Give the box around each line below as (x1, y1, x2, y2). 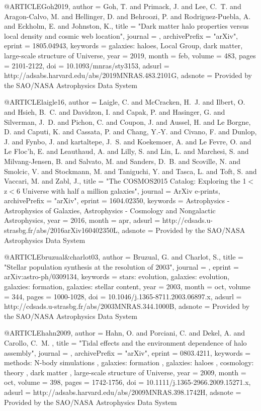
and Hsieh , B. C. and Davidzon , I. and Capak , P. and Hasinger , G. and (4, 106, 225, 117)
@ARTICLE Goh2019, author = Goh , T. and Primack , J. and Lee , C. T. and (4, 1, 241, 11)
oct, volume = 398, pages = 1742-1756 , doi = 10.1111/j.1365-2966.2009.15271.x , (4, 377, 251, 387)
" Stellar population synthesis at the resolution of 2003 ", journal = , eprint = (4, 261, 239, 272)
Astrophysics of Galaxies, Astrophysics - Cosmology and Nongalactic (4, 205, 216, 215)
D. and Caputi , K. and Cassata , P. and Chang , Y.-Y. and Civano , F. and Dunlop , (4, 126, 257, 137)
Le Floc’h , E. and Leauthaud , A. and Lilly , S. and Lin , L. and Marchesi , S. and (4, 146, 249, 156)
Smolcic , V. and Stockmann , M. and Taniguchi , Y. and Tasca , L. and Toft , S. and (4, 166, 257, 176)
